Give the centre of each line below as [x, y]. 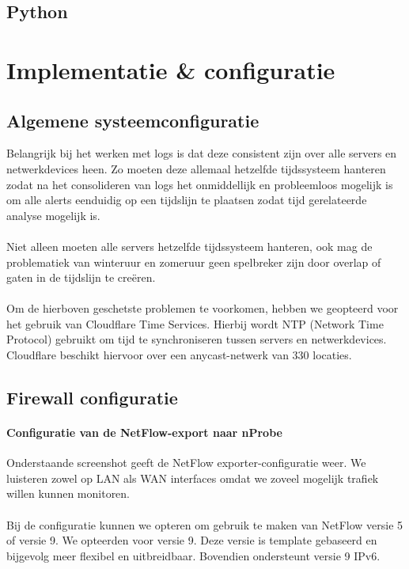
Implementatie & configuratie [171, 69]
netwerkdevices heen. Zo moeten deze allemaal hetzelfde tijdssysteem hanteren [196, 168]
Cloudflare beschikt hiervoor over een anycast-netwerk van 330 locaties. [179, 355]
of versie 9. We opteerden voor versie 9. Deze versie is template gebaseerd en [192, 540]
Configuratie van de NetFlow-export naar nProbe [144, 432]
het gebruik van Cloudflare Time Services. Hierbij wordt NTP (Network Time [195, 323]
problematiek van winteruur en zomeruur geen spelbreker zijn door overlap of [194, 262]
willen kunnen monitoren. [68, 493]
